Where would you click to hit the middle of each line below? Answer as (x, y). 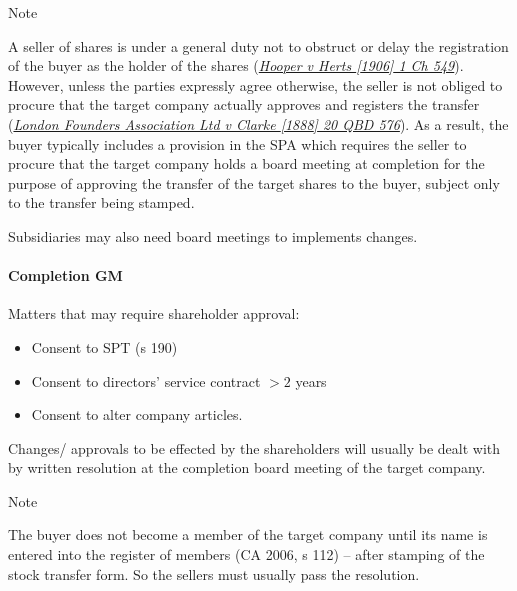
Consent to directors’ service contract (146, 380)
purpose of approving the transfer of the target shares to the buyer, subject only (254, 182)
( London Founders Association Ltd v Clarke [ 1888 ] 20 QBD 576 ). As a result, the (258, 123)
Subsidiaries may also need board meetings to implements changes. (213, 235)
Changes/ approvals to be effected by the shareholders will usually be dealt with (254, 447)
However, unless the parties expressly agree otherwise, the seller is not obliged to (255, 84)
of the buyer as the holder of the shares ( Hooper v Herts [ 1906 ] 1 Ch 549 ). (236, 65)
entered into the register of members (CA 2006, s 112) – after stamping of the (246, 554)
